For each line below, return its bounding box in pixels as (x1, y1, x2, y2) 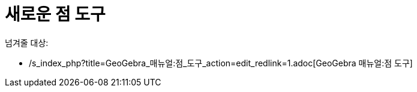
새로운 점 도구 (5, 4, 106, 24)
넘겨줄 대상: (5, 37, 49, 48)
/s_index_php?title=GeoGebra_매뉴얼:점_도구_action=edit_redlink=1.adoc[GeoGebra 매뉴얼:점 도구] (29, 57, 413, 68)
